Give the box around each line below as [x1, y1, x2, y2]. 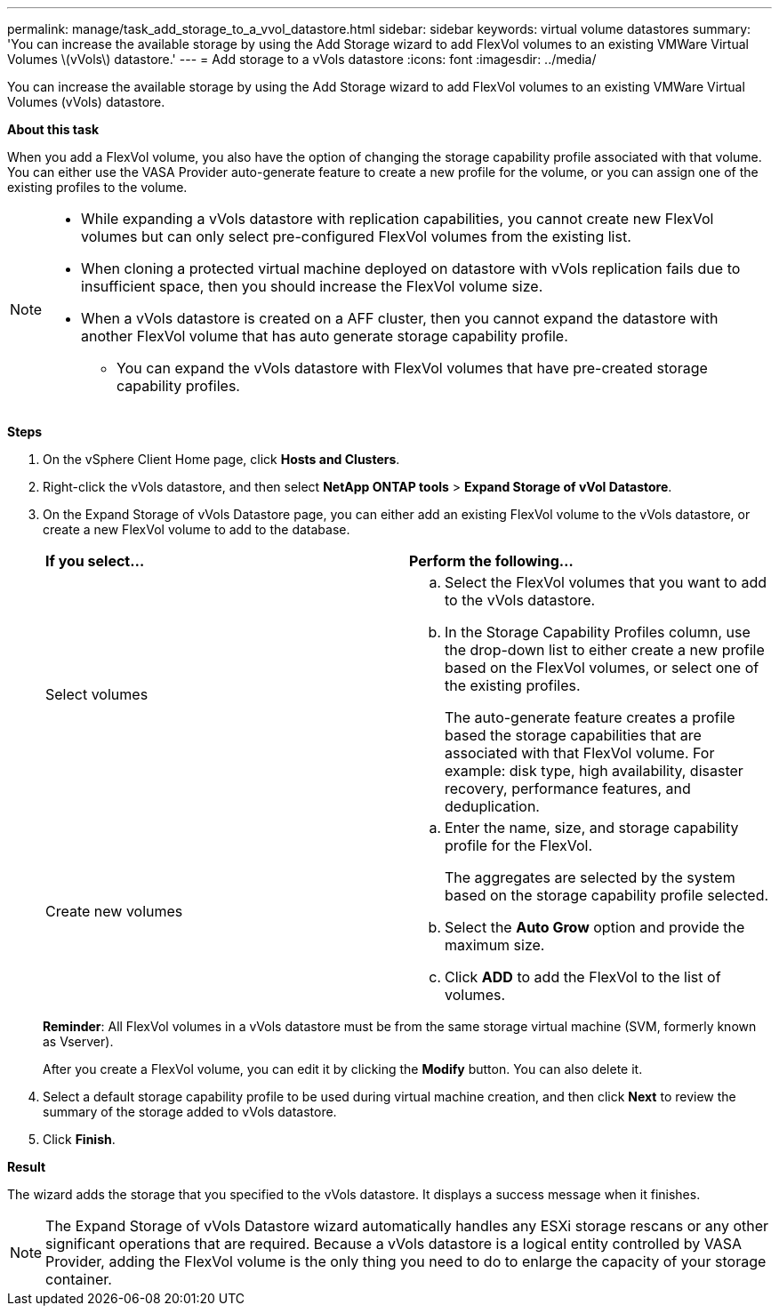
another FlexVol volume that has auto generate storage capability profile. [81, 327, 568, 345]
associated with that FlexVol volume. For [445, 744, 715, 762]
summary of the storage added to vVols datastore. [43, 1104, 337, 1119]
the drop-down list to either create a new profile [445, 641, 765, 659]
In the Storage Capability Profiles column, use [445, 623, 751, 641]
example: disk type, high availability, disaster [445, 762, 743, 780]
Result [7, 1159, 46, 1174]
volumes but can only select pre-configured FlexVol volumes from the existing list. [81, 228, 631, 245]
